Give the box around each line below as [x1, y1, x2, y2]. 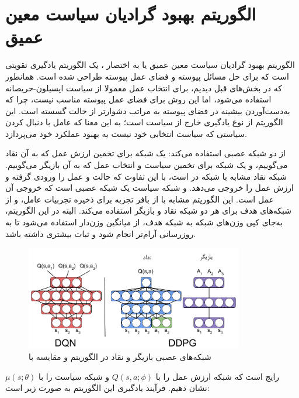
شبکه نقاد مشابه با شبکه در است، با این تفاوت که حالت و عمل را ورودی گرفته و [5, 170, 287, 182]
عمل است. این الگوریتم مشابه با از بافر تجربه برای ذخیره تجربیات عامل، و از [5, 193, 274, 205]
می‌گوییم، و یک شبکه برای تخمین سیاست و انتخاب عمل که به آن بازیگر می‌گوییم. [5, 159, 288, 171]
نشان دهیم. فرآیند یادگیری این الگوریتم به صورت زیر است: [5, 382, 210, 394]
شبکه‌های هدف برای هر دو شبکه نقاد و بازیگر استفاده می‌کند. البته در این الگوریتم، [5, 204, 292, 217]
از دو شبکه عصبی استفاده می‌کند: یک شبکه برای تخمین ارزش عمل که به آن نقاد [5, 147, 286, 159]
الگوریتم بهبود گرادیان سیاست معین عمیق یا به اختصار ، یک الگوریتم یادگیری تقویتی [5, 59, 295, 71]
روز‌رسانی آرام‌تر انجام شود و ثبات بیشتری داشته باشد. [5, 227, 196, 239]
